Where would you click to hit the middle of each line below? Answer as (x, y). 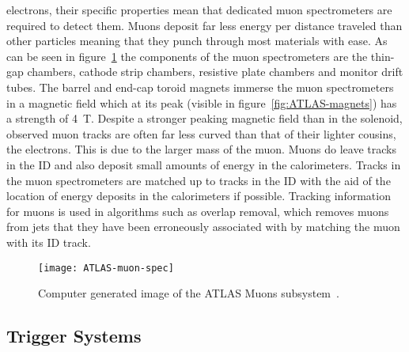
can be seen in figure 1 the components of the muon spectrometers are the (187, 56)
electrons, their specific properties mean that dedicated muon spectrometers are (199, 9)
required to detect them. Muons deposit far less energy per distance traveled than (204, 25)
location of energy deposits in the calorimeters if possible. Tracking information (199, 196)
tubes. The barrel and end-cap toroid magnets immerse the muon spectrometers (200, 87)
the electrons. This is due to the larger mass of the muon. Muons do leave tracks (201, 149)
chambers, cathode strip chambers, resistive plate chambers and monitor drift (215, 72)
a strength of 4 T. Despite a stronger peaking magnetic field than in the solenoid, (204, 118)
